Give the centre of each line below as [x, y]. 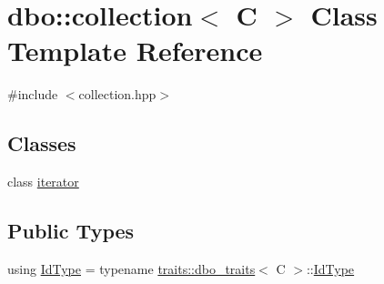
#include [33, 94]
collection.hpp [117, 94]
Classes [42, 143]
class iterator [43, 182]
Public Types [71, 231]
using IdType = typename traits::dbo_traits [131, 268]
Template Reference [135, 51]
